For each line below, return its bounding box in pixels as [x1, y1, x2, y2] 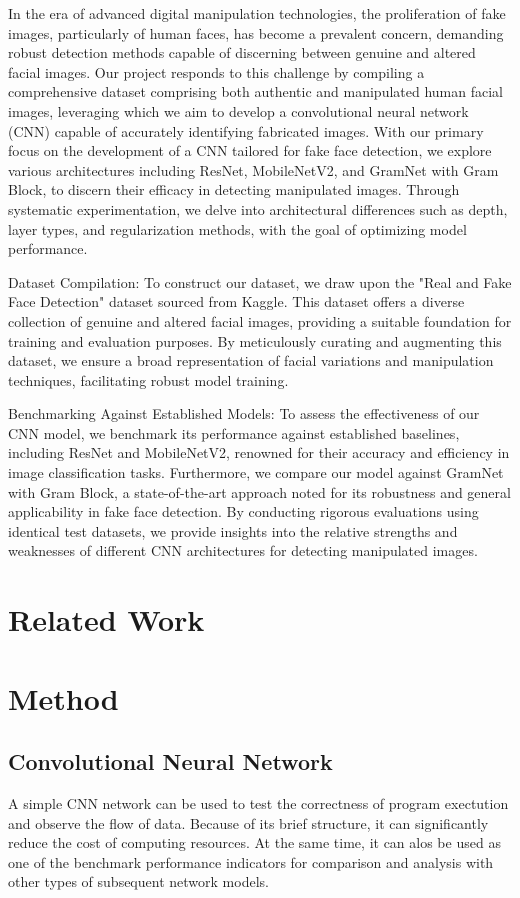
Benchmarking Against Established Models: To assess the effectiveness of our [8, 403, 480, 424]
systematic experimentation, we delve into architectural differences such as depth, [8, 198, 508, 219]
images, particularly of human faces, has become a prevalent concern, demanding [8, 22, 504, 43]
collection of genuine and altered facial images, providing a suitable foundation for [8, 310, 512, 331]
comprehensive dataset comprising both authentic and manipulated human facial [8, 81, 504, 102]
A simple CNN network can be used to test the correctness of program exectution [8, 792, 509, 813]
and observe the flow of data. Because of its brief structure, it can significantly [8, 812, 489, 833]
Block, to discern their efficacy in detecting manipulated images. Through [8, 179, 460, 200]
